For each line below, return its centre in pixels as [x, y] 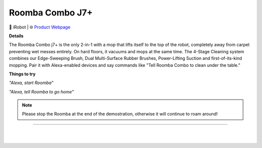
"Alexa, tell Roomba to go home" [41, 91]
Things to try [22, 74]
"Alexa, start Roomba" [31, 83]
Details [16, 36]
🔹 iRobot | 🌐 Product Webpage [40, 27]
